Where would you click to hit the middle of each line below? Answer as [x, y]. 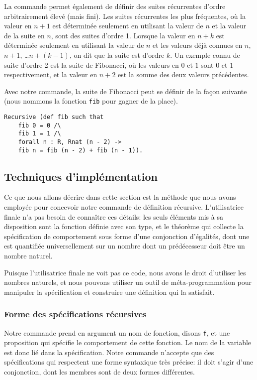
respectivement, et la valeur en [51, 74]
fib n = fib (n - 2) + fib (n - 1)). [81, 150]
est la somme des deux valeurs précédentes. [183, 74]
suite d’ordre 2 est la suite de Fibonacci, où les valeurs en [91, 64]
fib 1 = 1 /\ [40, 134]
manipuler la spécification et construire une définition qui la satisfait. [109, 292]
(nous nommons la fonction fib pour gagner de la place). [91, 101]
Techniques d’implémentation [81, 176]
